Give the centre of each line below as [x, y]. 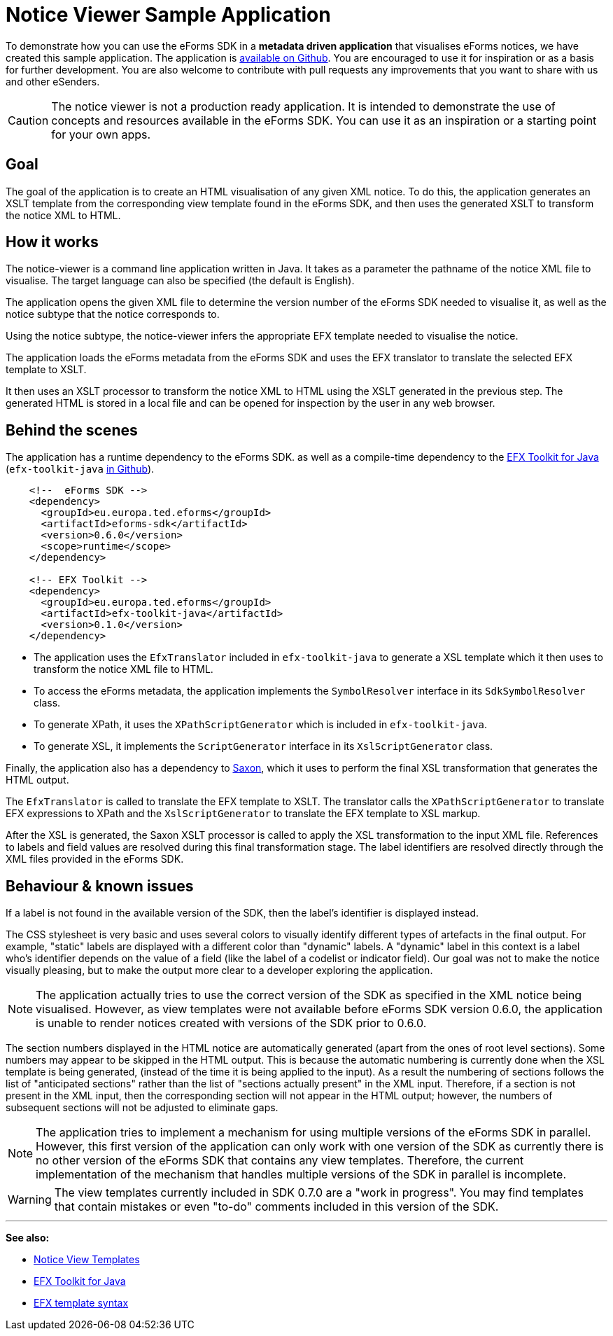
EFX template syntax [81, 1303]
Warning [30, 1200]
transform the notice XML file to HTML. [124, 669]
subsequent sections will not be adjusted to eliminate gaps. [142, 1108]
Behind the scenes [72, 430]
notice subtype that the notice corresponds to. [113, 314]
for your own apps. [101, 134]
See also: [28, 1238]
